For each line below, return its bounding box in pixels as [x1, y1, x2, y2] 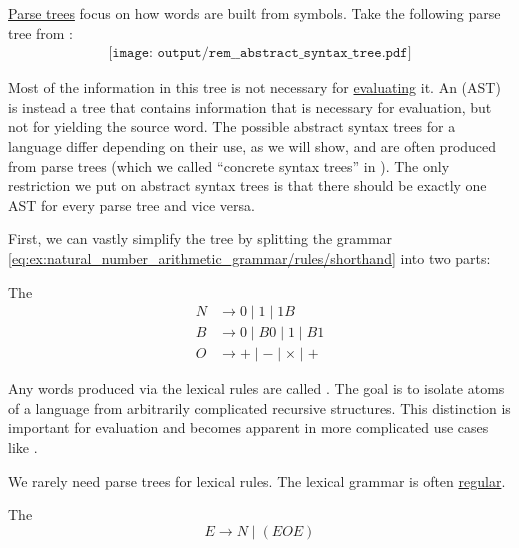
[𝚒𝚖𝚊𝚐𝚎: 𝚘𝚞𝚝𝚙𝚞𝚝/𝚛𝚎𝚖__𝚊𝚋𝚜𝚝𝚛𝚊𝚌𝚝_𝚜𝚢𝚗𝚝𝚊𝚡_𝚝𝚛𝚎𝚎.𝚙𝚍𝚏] [108, 46, 412, 61]
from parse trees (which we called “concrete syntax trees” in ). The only [8, 155, 450, 176]
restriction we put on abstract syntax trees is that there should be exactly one [8, 175, 487, 196]
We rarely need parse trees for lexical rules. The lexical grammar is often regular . [8, 470, 506, 491]
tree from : [8, 22, 74, 43]
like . [8, 437, 38, 458]
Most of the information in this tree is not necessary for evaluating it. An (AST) [8, 77, 501, 98]
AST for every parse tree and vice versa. [8, 194, 255, 215]
